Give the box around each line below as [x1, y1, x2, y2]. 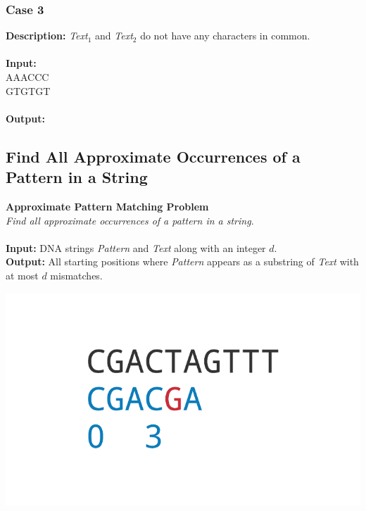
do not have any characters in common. [140, 28, 310, 43]
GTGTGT [6, 83, 51, 98]
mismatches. [50, 267, 103, 282]
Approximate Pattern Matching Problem [6, 198, 209, 213]
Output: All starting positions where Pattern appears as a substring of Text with [6, 254, 359, 269]
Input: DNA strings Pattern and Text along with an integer [6, 240, 266, 255]
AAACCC [6, 70, 49, 84]
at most [6, 267, 39, 282]
